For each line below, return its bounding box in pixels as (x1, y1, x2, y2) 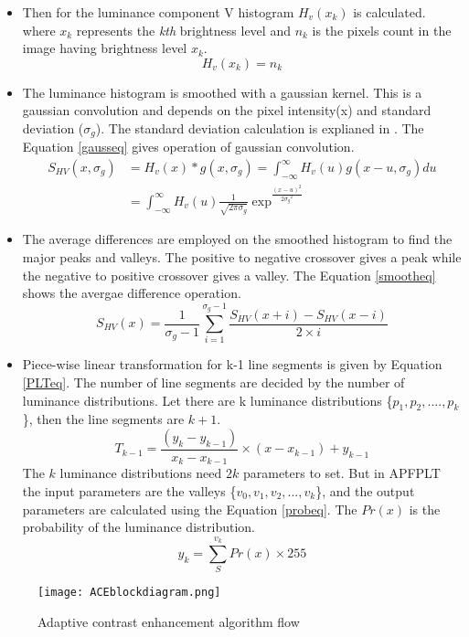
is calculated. (353, 3, 426, 21)
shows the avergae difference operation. (22, 283, 241, 303)
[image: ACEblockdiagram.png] (37, 586, 221, 600)
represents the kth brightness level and (76, 20, 291, 39)
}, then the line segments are (22, 409, 185, 429)
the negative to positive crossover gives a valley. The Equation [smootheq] (22, 265, 436, 284)
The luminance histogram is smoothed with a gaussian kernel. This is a (22, 82, 422, 101)
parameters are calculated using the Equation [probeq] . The (22, 499, 357, 518)
